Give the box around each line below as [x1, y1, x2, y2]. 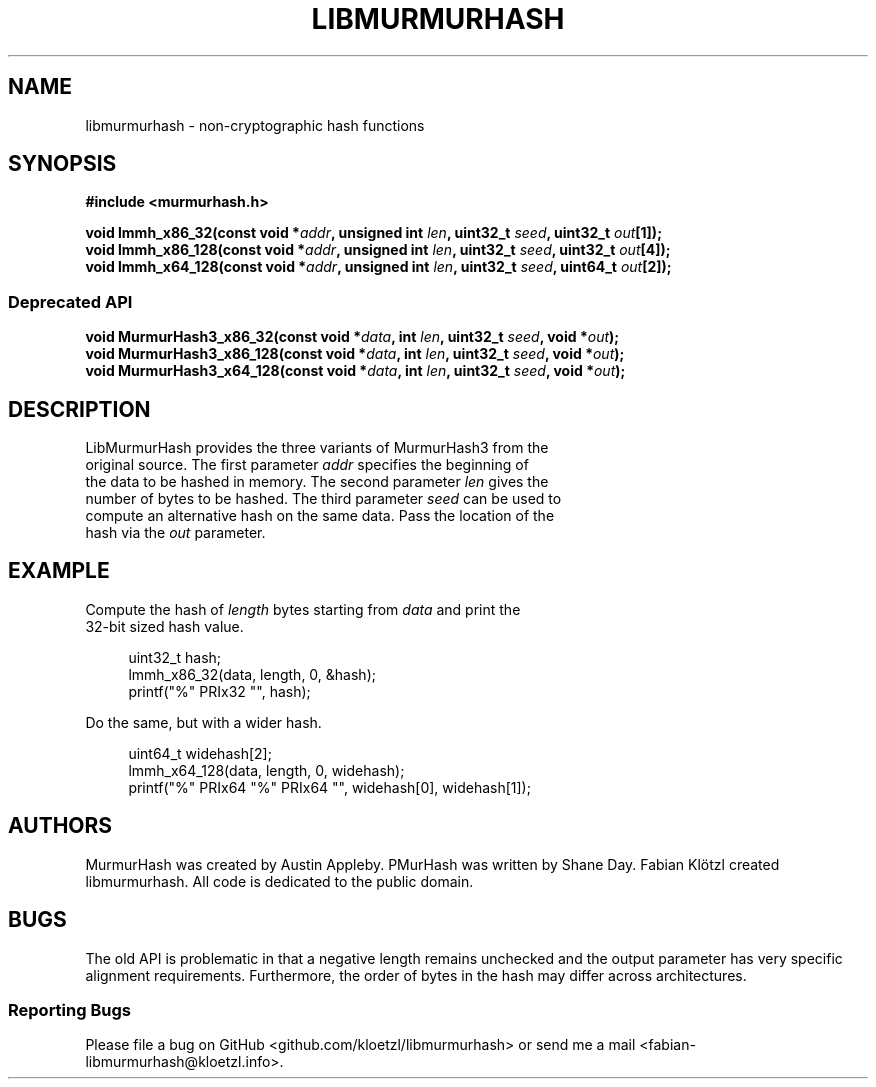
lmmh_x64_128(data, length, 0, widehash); [128, 761, 405, 779]
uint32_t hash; [128, 648, 222, 666]
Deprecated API [8, 291, 133, 312]
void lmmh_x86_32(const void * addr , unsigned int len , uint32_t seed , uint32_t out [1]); [85, 224, 662, 242]
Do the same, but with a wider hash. [85, 713, 322, 731]
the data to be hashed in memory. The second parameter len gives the [85, 473, 549, 491]
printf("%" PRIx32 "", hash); [128, 682, 311, 700]
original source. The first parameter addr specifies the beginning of [85, 456, 529, 474]
